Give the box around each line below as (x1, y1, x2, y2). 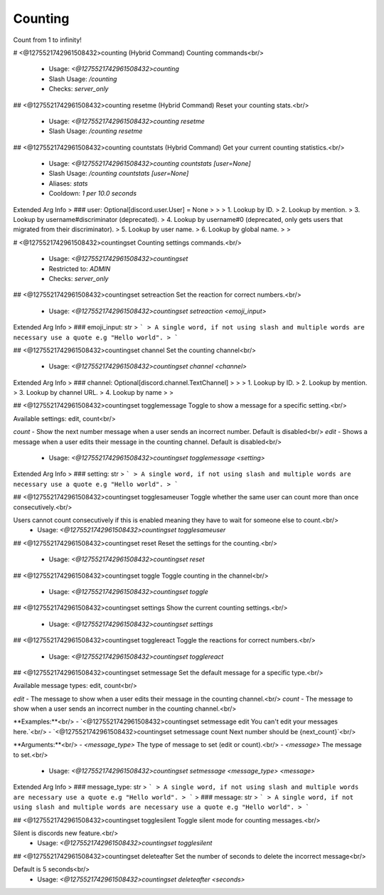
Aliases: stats (48, 179, 88, 188)
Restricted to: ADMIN (48, 264, 111, 273)
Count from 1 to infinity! (13, 36, 82, 44)
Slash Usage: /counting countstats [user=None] (48, 169, 189, 178)
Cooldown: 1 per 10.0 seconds (48, 189, 137, 198)
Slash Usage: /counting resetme (48, 127, 143, 135)
